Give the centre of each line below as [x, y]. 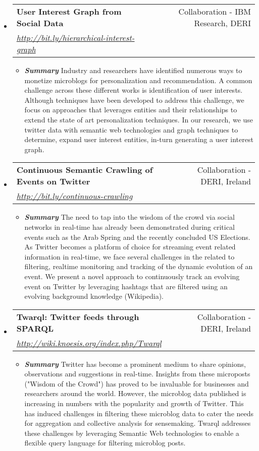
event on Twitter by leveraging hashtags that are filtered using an [126, 286]
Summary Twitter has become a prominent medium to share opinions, [135, 364]
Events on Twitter [53, 181]
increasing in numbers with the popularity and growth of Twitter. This [134, 403]
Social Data [40, 23]
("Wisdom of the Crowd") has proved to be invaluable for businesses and [137, 383]
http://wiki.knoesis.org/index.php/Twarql [89, 343]
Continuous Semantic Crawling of [85, 170]
